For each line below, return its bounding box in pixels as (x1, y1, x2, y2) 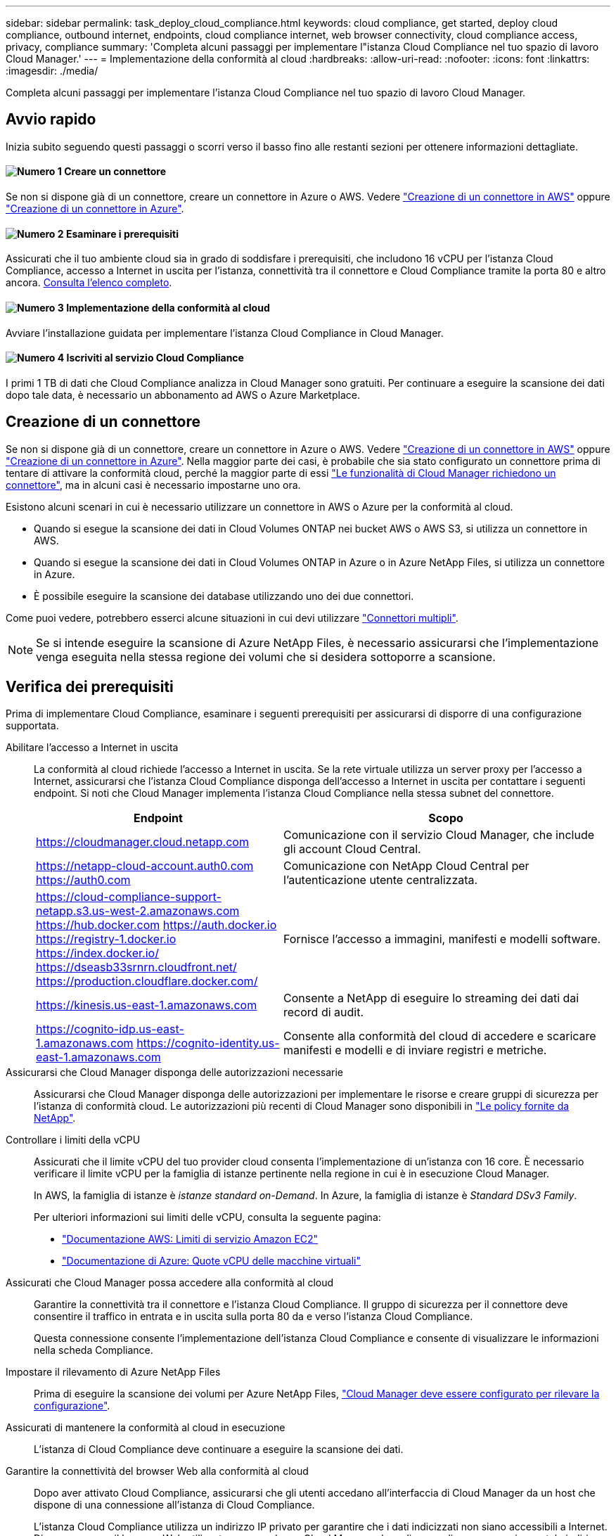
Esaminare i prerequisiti (65, 227, 179, 240)
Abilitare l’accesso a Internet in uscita (6, 741, 179, 754)
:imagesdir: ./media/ (6, 65, 98, 77)
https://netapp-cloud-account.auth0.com (36, 859, 254, 873)
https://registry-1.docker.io (36, 932, 177, 947)
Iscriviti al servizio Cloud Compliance (66, 352, 244, 364)
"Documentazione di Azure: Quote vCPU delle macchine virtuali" (62, 1255, 361, 1267)
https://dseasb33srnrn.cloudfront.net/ (36, 960, 237, 975)
